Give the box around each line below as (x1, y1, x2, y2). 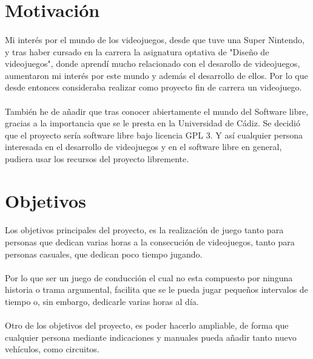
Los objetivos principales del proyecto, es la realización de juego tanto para (5, 224, 284, 236)
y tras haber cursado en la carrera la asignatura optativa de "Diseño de (5, 45, 269, 58)
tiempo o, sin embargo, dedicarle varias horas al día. (5, 295, 199, 308)
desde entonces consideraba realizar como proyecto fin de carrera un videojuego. (5, 81, 302, 94)
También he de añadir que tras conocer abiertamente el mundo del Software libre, (5, 104, 309, 117)
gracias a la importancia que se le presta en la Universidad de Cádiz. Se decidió (5, 117, 300, 129)
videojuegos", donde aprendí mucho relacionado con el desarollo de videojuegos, (5, 57, 300, 70)
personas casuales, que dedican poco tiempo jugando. (5, 247, 203, 260)
